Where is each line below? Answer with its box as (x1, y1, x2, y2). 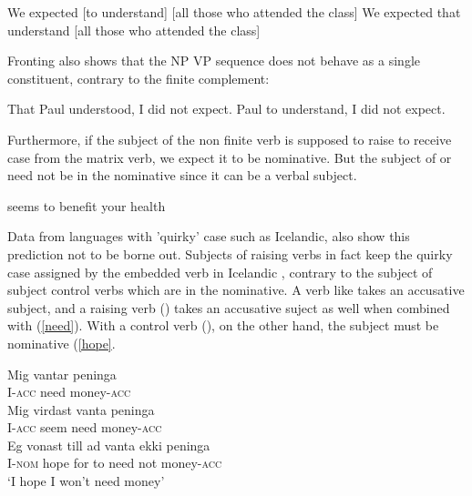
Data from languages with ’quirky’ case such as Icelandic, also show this (7, 227, 410, 246)
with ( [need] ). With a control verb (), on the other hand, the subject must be (7, 316, 439, 335)
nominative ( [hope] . (7, 333, 116, 352)
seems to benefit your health (7, 196, 166, 215)
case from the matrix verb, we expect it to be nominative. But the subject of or (7, 147, 452, 167)
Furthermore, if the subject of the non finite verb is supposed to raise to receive (7, 129, 452, 148)
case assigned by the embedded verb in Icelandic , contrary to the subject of (7, 262, 433, 281)
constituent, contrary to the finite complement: (7, 68, 270, 87)
